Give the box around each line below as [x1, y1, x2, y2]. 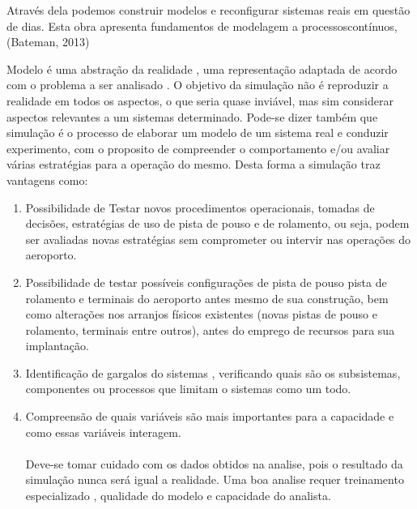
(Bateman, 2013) [6, 33, 90, 50]
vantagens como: [6, 171, 88, 188]
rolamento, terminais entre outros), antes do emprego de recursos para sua [25, 321, 395, 338]
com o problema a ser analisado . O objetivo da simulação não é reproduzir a [6, 76, 389, 93]
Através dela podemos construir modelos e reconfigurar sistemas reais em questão [6, 2, 411, 18]
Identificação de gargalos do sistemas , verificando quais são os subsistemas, [25, 364, 401, 381]
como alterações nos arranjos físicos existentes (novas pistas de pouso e [25, 306, 377, 323]
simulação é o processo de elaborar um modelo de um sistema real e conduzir [6, 124, 389, 141]
